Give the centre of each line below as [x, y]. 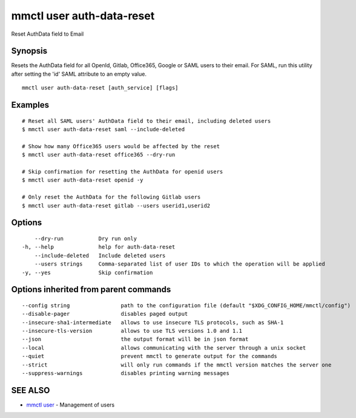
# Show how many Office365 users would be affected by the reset [121, 146]
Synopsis [29, 51]
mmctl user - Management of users [71, 405]
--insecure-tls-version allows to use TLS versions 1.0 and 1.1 [132, 331]
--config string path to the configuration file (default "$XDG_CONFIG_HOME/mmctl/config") [186, 305]
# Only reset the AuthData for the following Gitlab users [111, 197]
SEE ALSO [31, 390]
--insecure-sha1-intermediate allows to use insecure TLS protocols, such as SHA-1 [153, 322]
